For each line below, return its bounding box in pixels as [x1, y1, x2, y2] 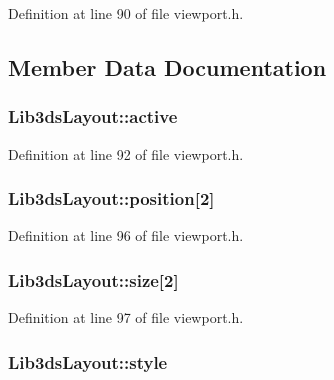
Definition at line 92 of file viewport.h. [8, 143, 244, 164]
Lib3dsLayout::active [8, 104, 178, 129]
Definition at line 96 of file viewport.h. [8, 225, 244, 246]
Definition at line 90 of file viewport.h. [8, 3, 244, 23]
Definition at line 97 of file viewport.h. [8, 307, 244, 328]
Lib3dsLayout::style [8, 349, 168, 374]
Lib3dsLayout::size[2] [8, 267, 179, 292]
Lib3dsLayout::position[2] [8, 186, 215, 211]
